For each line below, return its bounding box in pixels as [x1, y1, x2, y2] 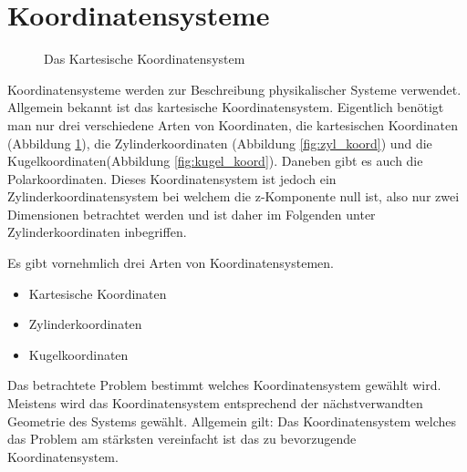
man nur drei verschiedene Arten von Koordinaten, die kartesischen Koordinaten [7, 115, 459, 134]
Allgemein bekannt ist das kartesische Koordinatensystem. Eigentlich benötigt [7, 97, 444, 117]
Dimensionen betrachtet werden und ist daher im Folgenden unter [7, 204, 376, 223]
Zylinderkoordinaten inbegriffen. [7, 222, 187, 241]
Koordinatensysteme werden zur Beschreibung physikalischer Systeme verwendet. [7, 79, 462, 98]
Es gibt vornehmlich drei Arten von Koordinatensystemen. [7, 253, 334, 272]
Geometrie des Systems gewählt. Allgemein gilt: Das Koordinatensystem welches [7, 411, 456, 430]
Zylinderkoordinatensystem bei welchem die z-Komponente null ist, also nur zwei [7, 187, 460, 206]
